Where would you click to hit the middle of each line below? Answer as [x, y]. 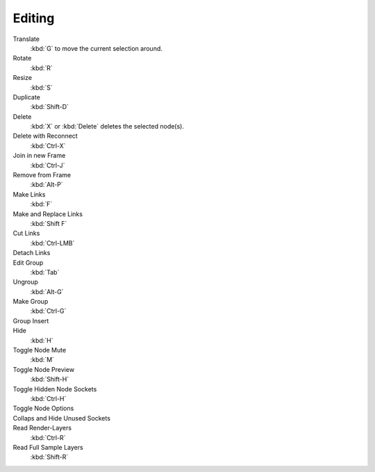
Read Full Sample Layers [48, 447]
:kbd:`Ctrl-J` [48, 165]
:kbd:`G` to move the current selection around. [97, 48]
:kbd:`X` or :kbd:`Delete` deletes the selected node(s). [107, 127]
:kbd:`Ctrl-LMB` [52, 243]
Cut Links [26, 234]
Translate [26, 39]
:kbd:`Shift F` [49, 223]
